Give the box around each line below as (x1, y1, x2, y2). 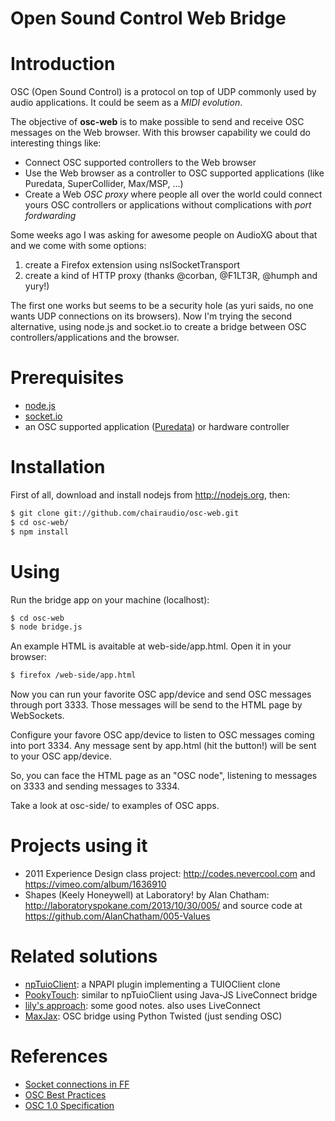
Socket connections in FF (24, 1078, 130, 1090)
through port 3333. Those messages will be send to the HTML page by (10, 699, 303, 711)
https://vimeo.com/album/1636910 (24, 878, 167, 891)
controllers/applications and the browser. (10, 332, 180, 344)
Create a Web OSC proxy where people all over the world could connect (24, 188, 323, 201)
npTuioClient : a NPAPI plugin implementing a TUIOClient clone (24, 978, 281, 991)
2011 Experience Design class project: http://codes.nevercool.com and (24, 868, 316, 880)
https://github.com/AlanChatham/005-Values (24, 910, 211, 922)
